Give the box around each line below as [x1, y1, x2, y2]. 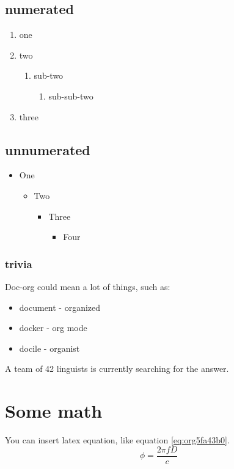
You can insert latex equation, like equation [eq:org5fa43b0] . [5, 434, 230, 446]
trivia [5, 256, 32, 271]
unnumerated [5, 140, 90, 159]
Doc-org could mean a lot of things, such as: [5, 280, 170, 293]
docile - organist [19, 341, 80, 354]
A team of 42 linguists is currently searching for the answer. [5, 362, 229, 375]
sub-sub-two [48, 89, 93, 102]
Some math [5, 398, 103, 423]
